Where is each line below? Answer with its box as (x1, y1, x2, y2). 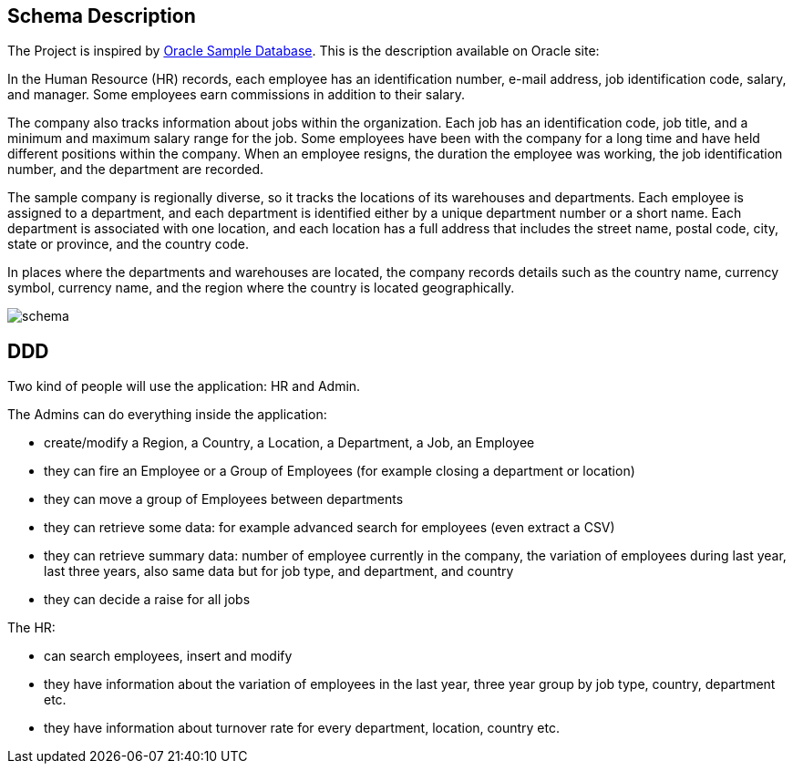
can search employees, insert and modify (44, 648, 293, 664)
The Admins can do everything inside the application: (7, 406, 327, 423)
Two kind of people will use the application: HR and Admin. (7, 378, 361, 395)
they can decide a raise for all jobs (44, 591, 251, 608)
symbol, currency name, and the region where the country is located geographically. (7, 280, 515, 296)
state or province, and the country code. (7, 236, 250, 252)
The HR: (7, 620, 56, 636)
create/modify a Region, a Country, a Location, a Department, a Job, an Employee (44, 435, 535, 451)
